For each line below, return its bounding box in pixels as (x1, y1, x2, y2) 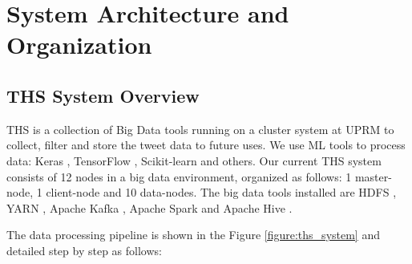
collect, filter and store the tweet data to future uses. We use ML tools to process (6, 136, 406, 153)
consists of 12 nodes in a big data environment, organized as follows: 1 (6, 168, 352, 185)
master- (354, 168, 392, 185)
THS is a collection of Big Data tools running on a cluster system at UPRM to (6, 120, 394, 137)
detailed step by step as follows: (6, 242, 162, 258)
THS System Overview (6, 83, 200, 108)
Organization (6, 28, 152, 61)
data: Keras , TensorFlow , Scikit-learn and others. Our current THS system (6, 152, 382, 169)
